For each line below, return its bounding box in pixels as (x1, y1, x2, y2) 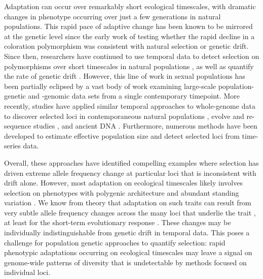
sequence (4, 120, 31, 131)
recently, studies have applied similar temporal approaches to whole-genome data (4, 100, 255, 111)
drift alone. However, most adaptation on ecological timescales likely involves (4, 177, 243, 188)
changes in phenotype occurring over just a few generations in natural (4, 11, 221, 21)
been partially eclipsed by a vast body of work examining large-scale (4, 80, 216, 91)
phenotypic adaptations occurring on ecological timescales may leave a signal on (4, 247, 252, 258)
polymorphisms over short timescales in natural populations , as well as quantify (4, 60, 254, 71)
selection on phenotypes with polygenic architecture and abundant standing (4, 187, 239, 198)
